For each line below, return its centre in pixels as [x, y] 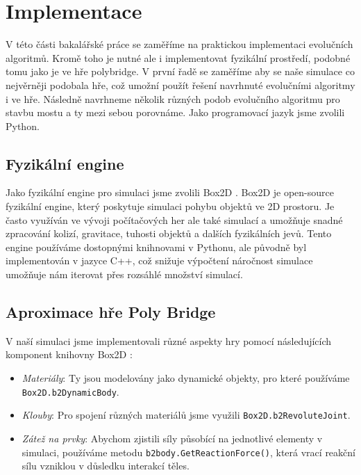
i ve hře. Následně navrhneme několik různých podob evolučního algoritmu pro [173, 98]
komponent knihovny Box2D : [69, 354]
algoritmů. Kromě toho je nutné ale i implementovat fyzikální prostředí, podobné [178, 57]
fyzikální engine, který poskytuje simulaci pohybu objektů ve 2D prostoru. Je [170, 206]
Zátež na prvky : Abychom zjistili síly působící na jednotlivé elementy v [172, 438]
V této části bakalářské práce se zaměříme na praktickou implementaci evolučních [179, 44]
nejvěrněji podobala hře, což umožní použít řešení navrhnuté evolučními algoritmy [180, 84]
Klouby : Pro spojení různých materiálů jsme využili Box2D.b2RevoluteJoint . [186, 415]
